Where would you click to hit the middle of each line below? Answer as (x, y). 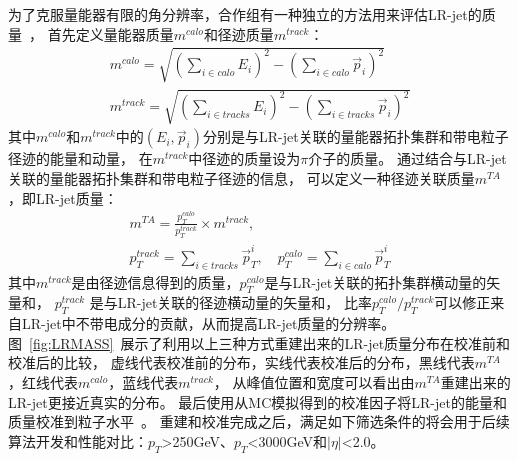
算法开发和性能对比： (78, 440)
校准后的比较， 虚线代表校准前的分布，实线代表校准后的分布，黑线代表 (241, 362)
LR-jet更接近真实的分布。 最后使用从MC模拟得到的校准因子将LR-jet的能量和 (257, 401)
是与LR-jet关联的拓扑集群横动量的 (375, 281)
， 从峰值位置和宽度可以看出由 (314, 381)
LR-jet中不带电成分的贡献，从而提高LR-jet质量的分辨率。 (208, 323)
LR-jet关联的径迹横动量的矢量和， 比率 (245, 302)
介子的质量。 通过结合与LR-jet (407, 158)
